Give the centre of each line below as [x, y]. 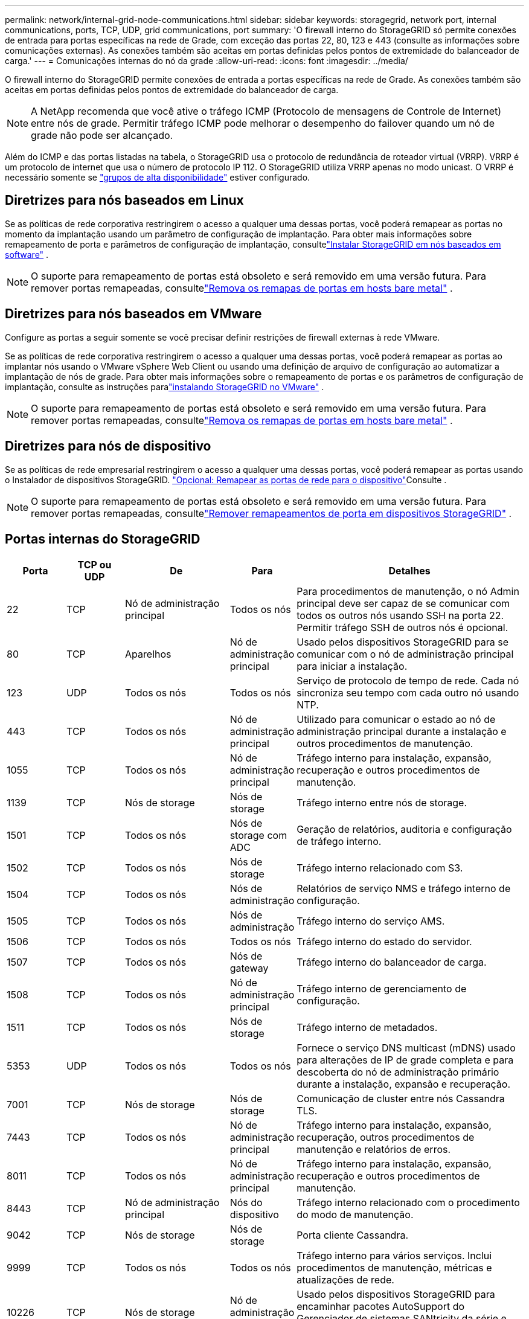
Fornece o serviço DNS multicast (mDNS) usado [406, 1048]
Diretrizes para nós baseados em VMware [133, 314]
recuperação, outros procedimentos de [386, 1138]
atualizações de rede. [345, 1280]
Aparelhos [148, 654]
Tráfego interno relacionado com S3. [380, 868]
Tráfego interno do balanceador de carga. [392, 962]
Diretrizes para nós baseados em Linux [124, 201]
